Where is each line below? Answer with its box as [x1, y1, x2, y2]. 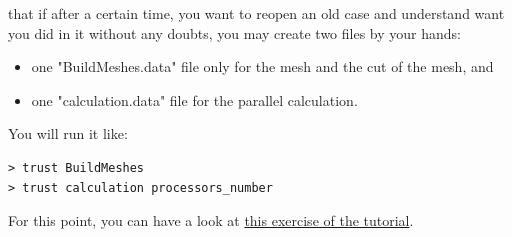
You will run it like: [8, 123, 128, 144]
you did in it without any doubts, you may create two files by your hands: [8, 22, 461, 43]
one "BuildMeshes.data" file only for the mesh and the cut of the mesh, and [31, 56, 494, 77]
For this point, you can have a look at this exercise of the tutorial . [8, 210, 414, 231]
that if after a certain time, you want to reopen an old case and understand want [8, 3, 505, 23]
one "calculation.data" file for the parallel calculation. [31, 89, 358, 110]
